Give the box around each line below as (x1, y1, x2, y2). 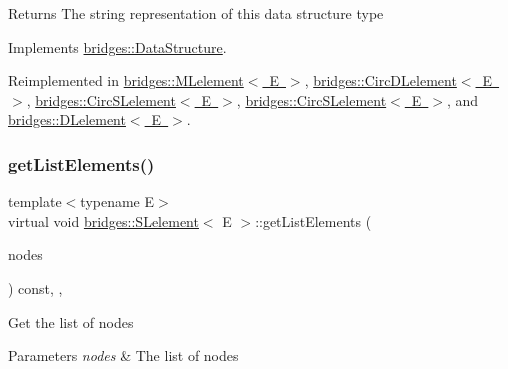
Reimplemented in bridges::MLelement (8, 70, 244, 91)
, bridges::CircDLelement (304, 70, 457, 91)
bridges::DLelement (8, 109, 126, 130)
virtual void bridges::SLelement (8, 210, 199, 231)
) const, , (8, 277, 63, 298)
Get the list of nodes (8, 311, 134, 332)
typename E (80, 191, 155, 212)
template (8, 191, 62, 212)
